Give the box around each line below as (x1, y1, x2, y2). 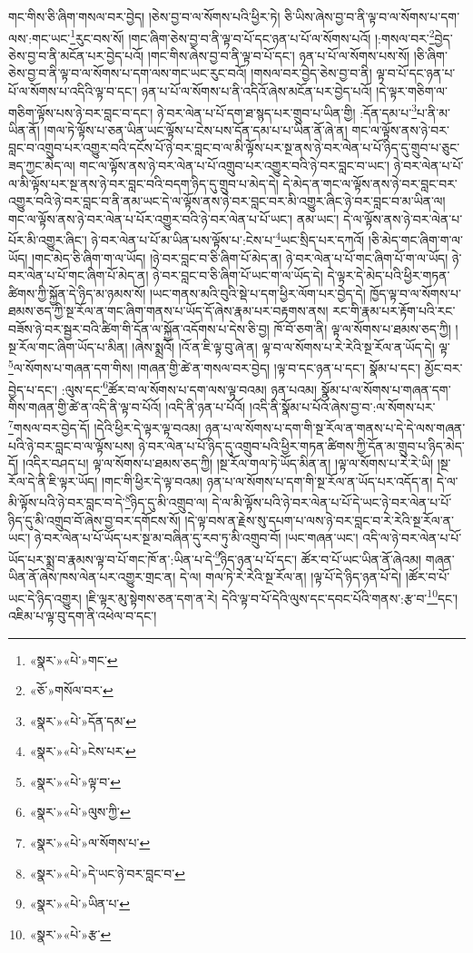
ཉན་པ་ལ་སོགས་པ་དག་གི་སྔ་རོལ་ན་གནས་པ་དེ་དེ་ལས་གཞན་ (204, 418, 466, 437)
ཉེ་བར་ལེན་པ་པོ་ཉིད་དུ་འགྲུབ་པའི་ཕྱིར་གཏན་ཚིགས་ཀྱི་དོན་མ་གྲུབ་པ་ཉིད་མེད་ (138, 436, 465, 455)
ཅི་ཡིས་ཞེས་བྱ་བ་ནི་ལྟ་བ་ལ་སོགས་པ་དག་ (284, 7, 460, 25)
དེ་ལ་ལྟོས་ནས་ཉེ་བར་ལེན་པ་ (342, 209, 463, 228)
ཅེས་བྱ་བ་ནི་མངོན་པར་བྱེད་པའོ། (8, 45, 144, 64)
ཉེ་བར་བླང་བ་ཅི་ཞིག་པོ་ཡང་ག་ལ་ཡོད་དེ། (153, 266, 323, 285)
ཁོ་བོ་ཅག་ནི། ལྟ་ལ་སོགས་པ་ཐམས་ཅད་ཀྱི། (273, 319, 451, 339)
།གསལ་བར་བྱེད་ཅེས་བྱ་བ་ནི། (251, 64, 372, 83)
